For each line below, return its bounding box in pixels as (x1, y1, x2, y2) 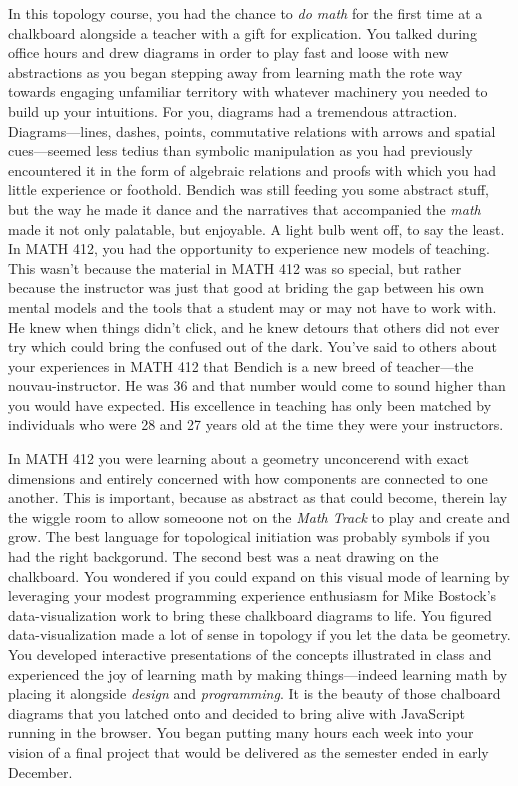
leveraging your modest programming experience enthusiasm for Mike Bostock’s (8, 585, 497, 606)
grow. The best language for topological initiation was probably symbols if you (8, 526, 490, 547)
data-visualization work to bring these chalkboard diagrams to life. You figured (8, 604, 492, 625)
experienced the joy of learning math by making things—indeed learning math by (8, 663, 508, 684)
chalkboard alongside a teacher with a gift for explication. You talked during (8, 22, 477, 43)
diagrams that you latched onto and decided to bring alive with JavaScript (8, 702, 465, 723)
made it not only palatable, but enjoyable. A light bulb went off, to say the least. (8, 218, 505, 239)
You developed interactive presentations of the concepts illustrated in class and (8, 644, 492, 664)
